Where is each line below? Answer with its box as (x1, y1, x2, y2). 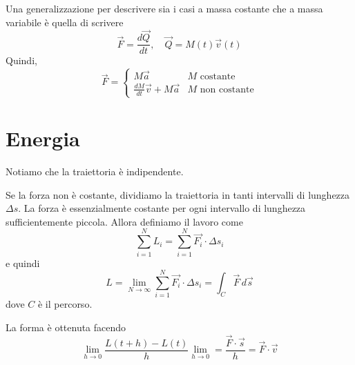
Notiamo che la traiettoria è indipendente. (6, 164, 184, 179)
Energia (6, 124, 80, 152)
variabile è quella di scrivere (6, 14, 124, 29)
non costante (200, 84, 254, 95)
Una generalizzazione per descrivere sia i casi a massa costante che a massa (6, 1, 323, 15)
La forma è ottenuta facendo (6, 319, 126, 334)
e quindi (6, 255, 40, 270)
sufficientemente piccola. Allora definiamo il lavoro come (6, 214, 243, 228)
